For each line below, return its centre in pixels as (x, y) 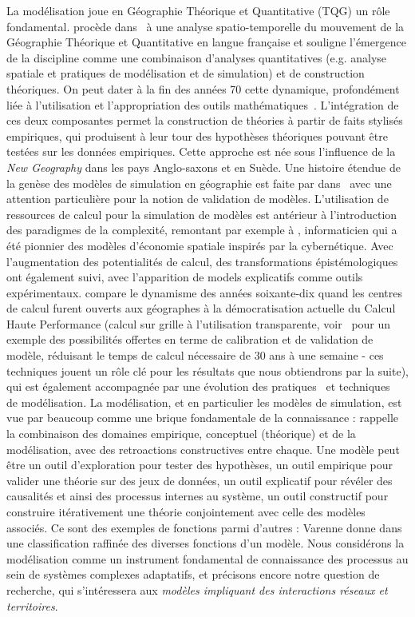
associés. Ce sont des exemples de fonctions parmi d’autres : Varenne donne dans (204, 527)
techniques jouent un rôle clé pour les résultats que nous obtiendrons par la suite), (207, 370)
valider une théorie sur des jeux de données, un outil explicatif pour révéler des (200, 480)
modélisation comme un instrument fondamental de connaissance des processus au (207, 558)
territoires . (32, 605)
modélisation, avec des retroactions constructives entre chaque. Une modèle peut (203, 449)
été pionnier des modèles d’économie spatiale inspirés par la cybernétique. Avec (200, 245)
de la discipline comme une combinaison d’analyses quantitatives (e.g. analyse (197, 57)
